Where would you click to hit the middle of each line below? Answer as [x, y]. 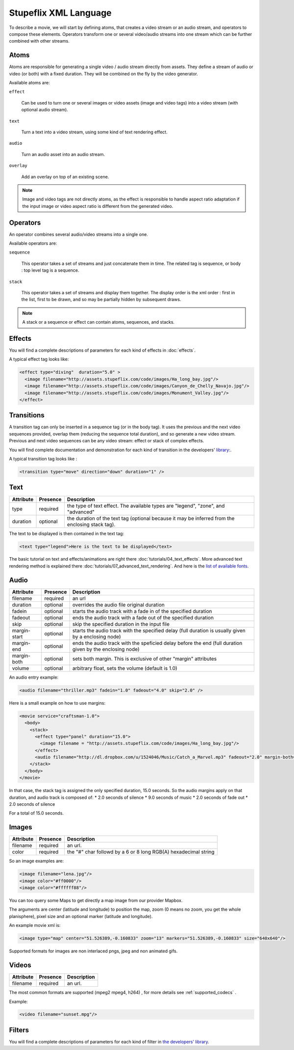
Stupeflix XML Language [61, 13]
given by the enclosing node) [106, 649]
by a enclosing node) [97, 637]
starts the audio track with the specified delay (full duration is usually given [159, 630]
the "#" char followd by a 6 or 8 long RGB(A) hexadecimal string [141, 852]
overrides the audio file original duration [119, 605]
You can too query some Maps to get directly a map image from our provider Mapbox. [96, 900]
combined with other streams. [39, 41]
